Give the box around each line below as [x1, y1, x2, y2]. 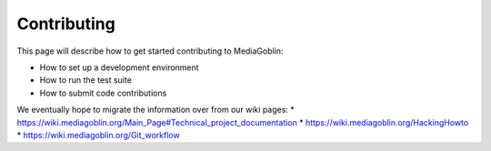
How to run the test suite [39, 75, 132, 86]
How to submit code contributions [39, 87, 167, 98]
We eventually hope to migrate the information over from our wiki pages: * [16, 105, 295, 116]
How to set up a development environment [39, 62, 199, 73]
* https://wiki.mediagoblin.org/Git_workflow [16, 129, 181, 140]
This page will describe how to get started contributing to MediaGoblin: [16, 45, 284, 56]
